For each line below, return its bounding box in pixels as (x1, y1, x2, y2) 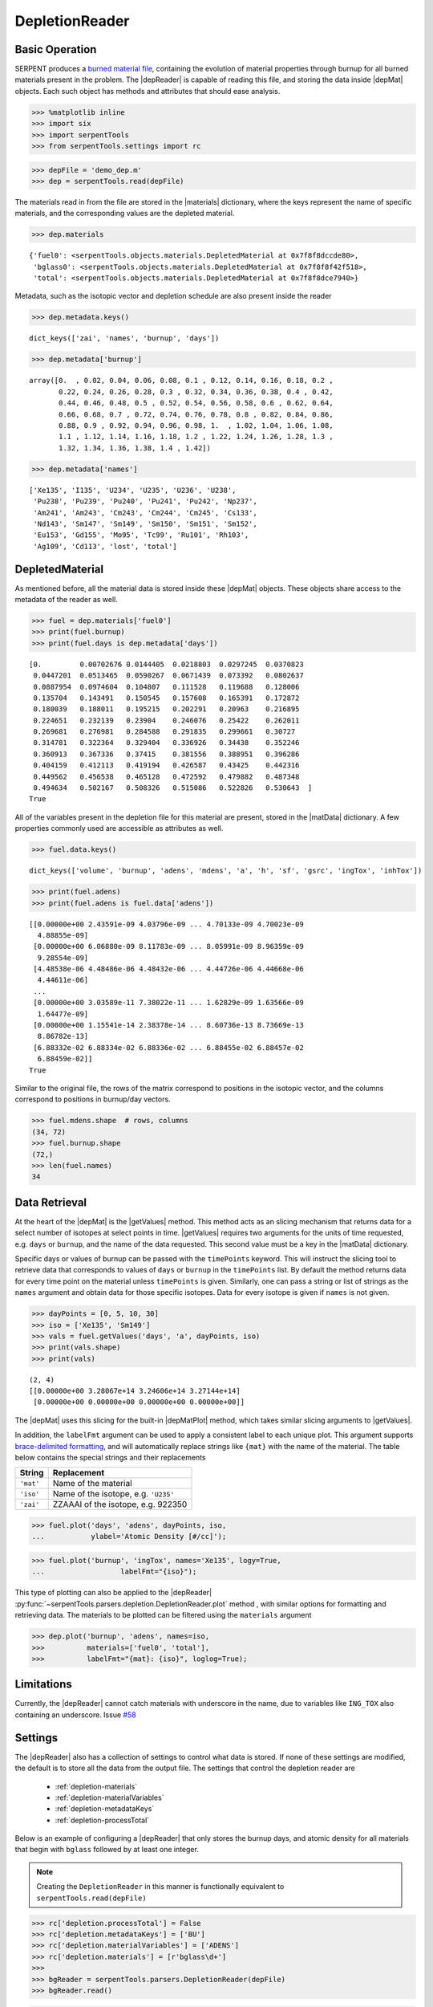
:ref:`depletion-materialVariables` (55, 1793, 164, 1802)
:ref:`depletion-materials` (55, 1781, 138, 1791)
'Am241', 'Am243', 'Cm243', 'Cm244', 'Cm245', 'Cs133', (33, 508, 258, 517)
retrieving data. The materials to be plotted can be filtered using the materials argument (14, 1610, 312, 1620)
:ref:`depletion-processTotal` (55, 1815, 150, 1825)
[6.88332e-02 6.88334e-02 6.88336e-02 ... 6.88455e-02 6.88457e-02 (33, 1043, 304, 1052)
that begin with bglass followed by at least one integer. (14, 1845, 200, 1854)
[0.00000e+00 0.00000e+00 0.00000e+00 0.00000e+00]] (33, 1398, 245, 1407)
